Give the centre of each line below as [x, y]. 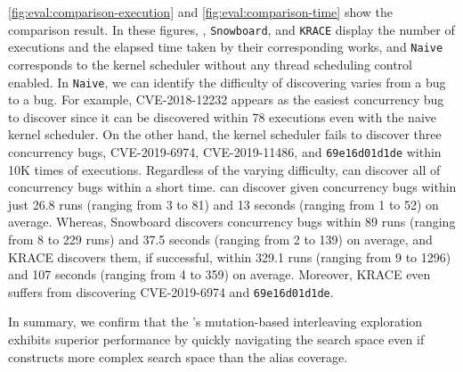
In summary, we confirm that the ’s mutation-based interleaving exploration [215, 322]
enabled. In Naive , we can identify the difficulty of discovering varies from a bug [227, 82]
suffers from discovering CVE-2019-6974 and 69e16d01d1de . [171, 291]
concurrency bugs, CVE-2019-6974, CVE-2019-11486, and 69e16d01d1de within [225, 151]
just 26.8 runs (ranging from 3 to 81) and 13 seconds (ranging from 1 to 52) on [223, 204]
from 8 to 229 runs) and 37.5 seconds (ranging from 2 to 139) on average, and [220, 239]
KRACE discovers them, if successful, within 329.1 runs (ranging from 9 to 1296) [230, 256]
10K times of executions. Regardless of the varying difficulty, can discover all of [224, 169]
